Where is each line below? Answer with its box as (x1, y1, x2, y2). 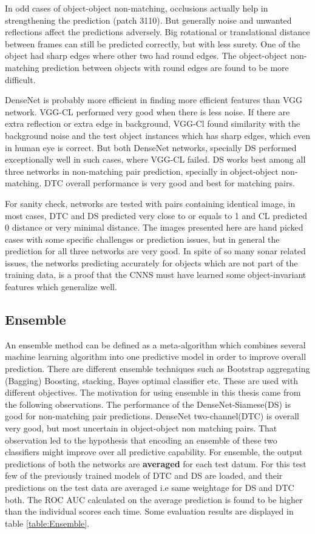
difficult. (5, 73, 36, 86)
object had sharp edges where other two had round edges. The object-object (5, 49, 288, 62)
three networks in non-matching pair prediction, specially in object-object (5, 164, 279, 177)
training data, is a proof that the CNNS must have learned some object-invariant (5, 268, 307, 281)
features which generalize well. (5, 280, 117, 293)
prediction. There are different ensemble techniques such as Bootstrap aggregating (5, 362, 310, 375)
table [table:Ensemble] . (5, 516, 90, 529)
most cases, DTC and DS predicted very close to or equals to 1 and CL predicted (5, 209, 308, 221)
